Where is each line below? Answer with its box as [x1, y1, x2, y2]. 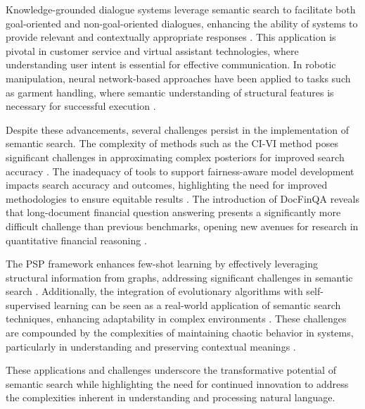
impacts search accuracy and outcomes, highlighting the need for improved [6, 177, 328, 192]
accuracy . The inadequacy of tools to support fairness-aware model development [6, 163, 354, 178]
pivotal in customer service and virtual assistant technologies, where [6, 43, 299, 58]
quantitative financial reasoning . [6, 232, 147, 247]
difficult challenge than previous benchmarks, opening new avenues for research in [6, 218, 359, 233]
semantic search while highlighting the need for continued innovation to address [6, 376, 349, 391]
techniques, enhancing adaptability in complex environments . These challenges [6, 311, 347, 326]
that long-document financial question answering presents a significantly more [6, 205, 341, 220]
